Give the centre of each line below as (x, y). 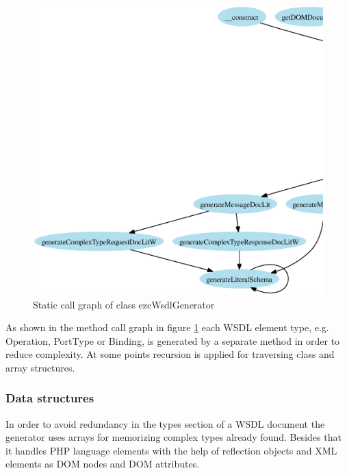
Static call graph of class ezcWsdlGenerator (124, 304)
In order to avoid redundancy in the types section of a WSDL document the (165, 423)
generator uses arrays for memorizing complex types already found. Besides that (173, 437)
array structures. (40, 367)
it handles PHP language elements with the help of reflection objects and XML (171, 450)
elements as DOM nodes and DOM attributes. (103, 464)
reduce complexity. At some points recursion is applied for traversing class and (170, 354)
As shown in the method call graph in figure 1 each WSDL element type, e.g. (167, 327)
